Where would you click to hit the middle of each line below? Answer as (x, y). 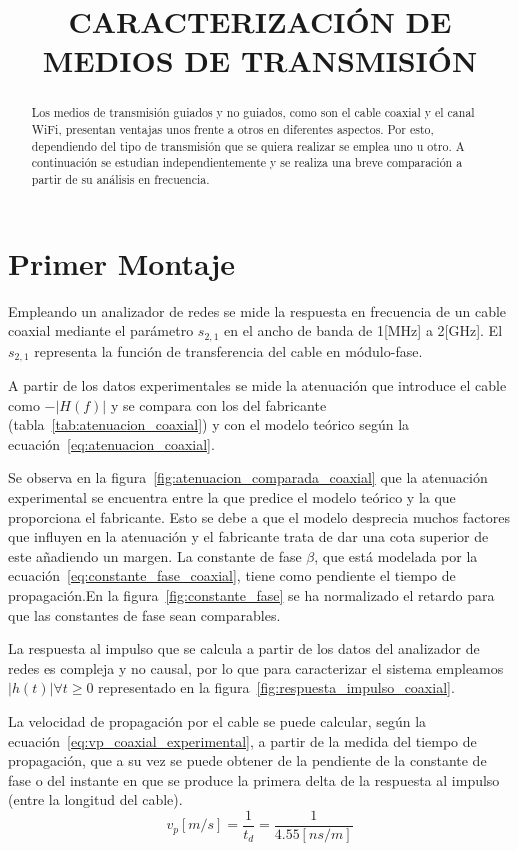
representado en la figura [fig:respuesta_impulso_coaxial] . (276, 687)
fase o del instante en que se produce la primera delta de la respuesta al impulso (254, 779)
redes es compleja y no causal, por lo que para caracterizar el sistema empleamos (256, 667)
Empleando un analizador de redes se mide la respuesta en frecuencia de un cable (257, 310)
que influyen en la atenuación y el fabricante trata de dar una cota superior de (248, 536)
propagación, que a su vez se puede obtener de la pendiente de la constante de (247, 760)
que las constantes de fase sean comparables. (144, 614)
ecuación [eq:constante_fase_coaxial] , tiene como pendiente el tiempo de (232, 575)
